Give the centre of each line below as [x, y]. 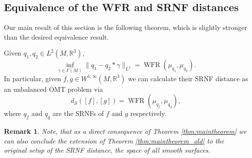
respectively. [148, 113]
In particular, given [32, 78]
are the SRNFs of [78, 113]
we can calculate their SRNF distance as [188, 78]
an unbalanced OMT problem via [54, 89]
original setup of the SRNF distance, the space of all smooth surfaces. [107, 150]
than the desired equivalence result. [56, 36]
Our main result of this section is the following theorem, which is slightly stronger [126, 27]
